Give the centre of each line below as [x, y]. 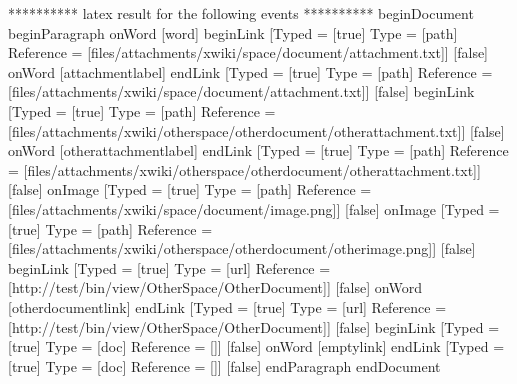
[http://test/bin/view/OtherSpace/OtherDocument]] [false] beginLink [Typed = [254, 326]
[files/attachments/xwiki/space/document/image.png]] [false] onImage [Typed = [254, 208]
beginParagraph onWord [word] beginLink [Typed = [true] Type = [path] [233, 32]
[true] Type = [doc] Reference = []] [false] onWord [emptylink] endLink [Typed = [256, 346]
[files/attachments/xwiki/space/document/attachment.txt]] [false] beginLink [241, 91]
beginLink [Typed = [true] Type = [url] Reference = [169, 267]
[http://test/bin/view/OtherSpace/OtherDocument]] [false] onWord [215, 287]
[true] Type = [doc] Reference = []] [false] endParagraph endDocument [224, 365]
